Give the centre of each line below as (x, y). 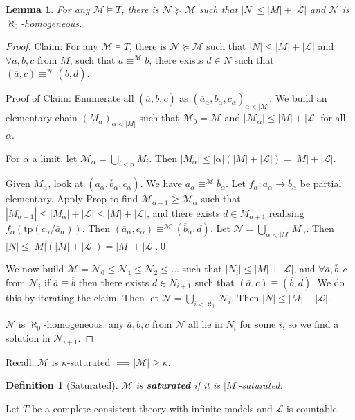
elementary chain (42, 117)
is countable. (313, 408)
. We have (161, 183)
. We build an (298, 98)
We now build (35, 269)
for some (258, 324)
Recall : (20, 361)
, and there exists (183, 212)
